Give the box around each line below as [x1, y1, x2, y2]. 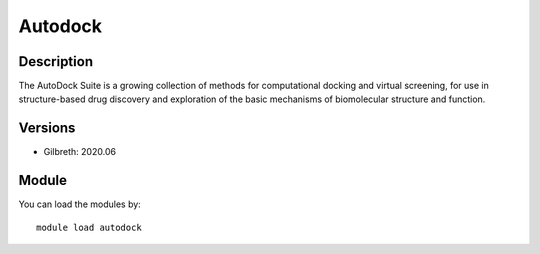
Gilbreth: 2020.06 [43, 146, 117, 158]
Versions [18, 120, 76, 137]
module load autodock [36, 221, 142, 233]
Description [18, 53, 94, 70]
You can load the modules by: [18, 198, 142, 210]
